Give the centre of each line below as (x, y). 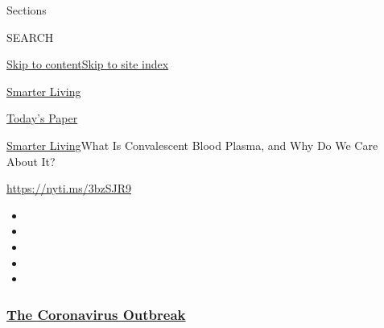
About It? (31, 161)
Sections (27, 10)
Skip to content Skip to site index (88, 64)
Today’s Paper (42, 118)
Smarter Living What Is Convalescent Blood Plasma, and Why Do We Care (192, 145)
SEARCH (30, 37)
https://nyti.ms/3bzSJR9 (69, 188)
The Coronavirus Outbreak (96, 314)
